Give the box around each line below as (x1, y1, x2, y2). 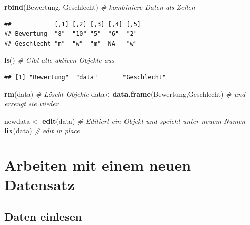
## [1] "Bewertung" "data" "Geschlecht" (4, 73, 166, 81)
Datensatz (4, 174, 75, 195)
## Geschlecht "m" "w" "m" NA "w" (4, 40, 137, 47)
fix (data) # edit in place (4, 125, 80, 136)
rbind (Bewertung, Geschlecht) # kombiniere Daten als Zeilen (4, 2, 195, 12)
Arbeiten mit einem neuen (4, 155, 191, 175)
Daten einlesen (4, 208, 82, 224)
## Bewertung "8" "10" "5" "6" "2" (4, 30, 137, 38)
